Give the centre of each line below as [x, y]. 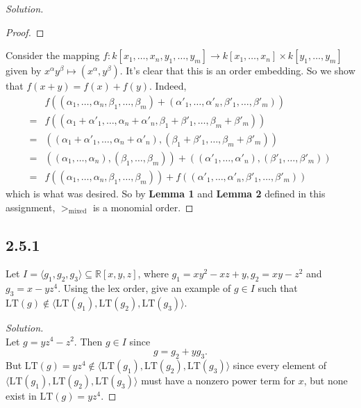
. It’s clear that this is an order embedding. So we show [237, 71]
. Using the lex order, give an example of [144, 288]
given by [24, 71]
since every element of [280, 365]
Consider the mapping [53, 55]
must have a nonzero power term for [218, 380]
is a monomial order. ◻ [143, 207]
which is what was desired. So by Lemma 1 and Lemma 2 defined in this [166, 193]
